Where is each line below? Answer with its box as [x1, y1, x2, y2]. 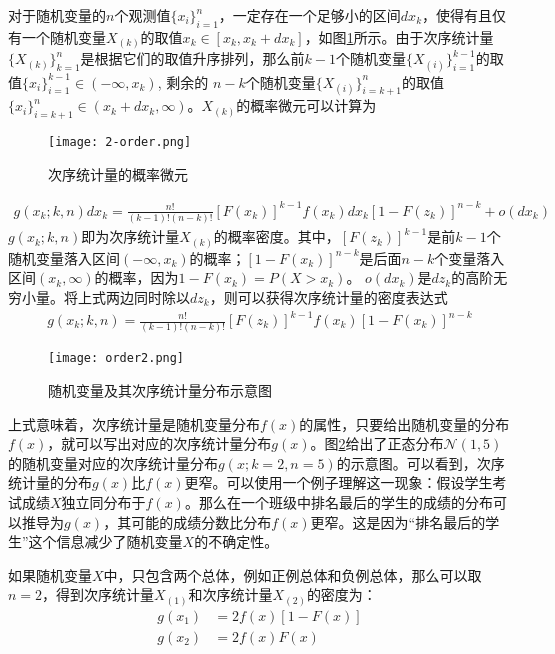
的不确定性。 [194, 531, 279, 552]
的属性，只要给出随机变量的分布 [299, 413, 510, 434]
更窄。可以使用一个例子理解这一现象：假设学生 [184, 472, 493, 493]
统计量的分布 [8, 472, 92, 493]
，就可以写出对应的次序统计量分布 [47, 433, 272, 454]
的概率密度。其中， [213, 226, 340, 247]
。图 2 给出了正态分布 [310, 433, 444, 454]
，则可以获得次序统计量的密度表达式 [209, 286, 448, 307]
